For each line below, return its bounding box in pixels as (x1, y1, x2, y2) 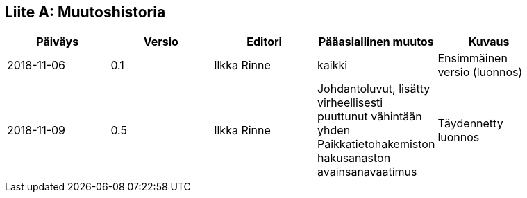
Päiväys (36, 35, 79, 49)
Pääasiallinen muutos (318, 35, 434, 49)
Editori (246, 35, 282, 49)
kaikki (317, 58, 348, 73)
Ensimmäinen (437, 51, 508, 66)
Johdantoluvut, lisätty (317, 82, 430, 96)
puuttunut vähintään (317, 109, 422, 124)
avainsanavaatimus (317, 165, 417, 179)
